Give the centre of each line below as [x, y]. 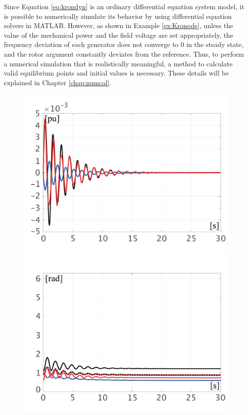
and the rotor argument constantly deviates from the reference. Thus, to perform [124, 54]
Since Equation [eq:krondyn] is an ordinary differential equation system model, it [124, 6]
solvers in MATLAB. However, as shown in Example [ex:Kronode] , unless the [119, 25]
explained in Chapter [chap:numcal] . [58, 82]
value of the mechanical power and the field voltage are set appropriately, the [119, 35]
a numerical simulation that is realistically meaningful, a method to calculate [118, 63]
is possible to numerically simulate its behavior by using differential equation [118, 16]
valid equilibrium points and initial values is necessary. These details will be [116, 73]
